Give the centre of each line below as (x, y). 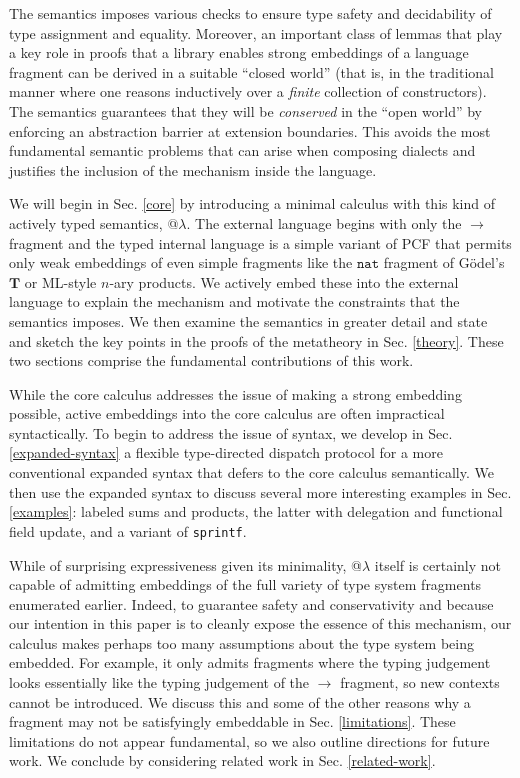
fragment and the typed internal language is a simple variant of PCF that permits (260, 242)
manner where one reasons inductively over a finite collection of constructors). (248, 91)
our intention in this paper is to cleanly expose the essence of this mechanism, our (260, 623)
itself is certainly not (438, 564)
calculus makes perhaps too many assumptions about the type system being (241, 642)
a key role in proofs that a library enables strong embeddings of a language (239, 52)
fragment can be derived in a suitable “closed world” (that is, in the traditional (251, 71)
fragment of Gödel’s (444, 262)
